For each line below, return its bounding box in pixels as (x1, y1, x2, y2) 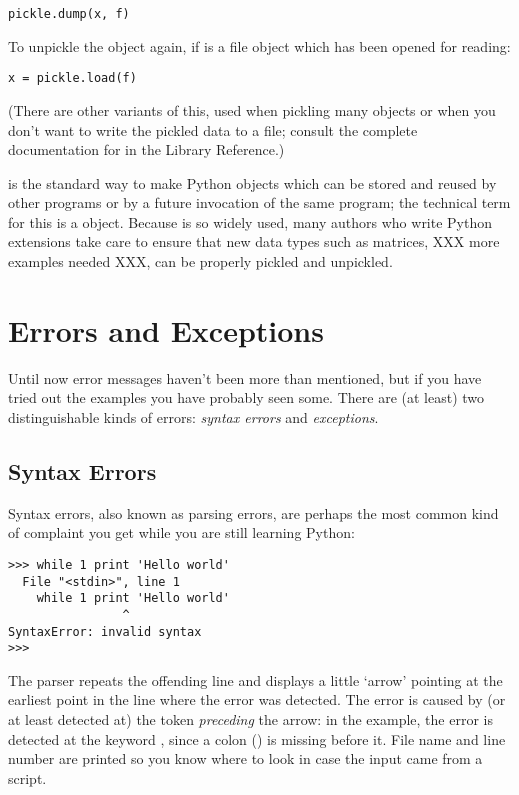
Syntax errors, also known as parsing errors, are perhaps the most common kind (8, 502, 499, 523)
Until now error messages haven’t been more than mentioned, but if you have (8, 367, 482, 388)
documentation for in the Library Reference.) (8, 139, 285, 160)
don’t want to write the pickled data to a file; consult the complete (8, 119, 418, 140)
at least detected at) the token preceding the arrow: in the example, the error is (8, 709, 493, 730)
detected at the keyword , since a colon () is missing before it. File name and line (8, 728, 506, 749)
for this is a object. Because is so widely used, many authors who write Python (8, 211, 493, 232)
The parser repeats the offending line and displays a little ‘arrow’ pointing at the (8, 669, 503, 690)
